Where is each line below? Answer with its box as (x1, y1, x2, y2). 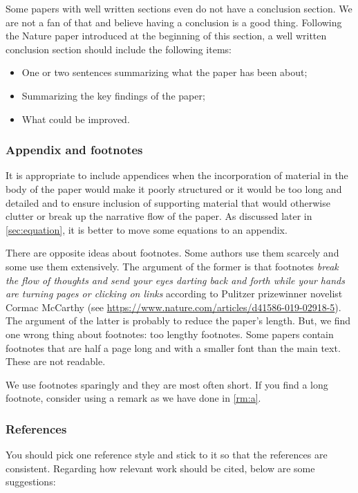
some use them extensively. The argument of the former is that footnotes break (6, 259, 339, 273)
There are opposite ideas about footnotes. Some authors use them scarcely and (6, 245, 339, 260)
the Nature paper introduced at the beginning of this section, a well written (6, 28, 327, 43)
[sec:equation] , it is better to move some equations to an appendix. (6, 222, 288, 236)
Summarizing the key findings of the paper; (21, 88, 205, 102)
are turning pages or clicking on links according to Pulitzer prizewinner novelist (6, 286, 343, 301)
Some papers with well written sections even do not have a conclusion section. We (6, 1, 352, 15)
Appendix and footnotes (6, 141, 143, 158)
